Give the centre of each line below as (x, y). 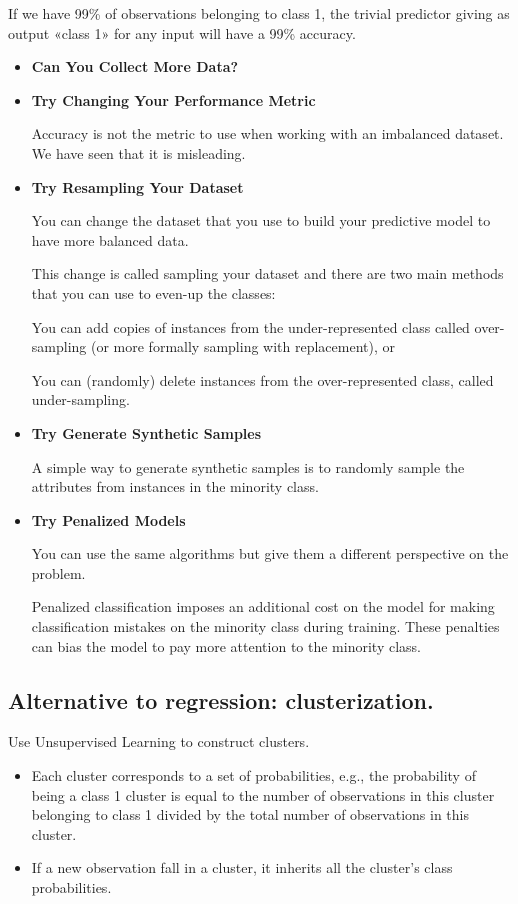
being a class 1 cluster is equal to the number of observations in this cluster (263, 794)
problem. (58, 572)
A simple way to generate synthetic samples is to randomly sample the (248, 466)
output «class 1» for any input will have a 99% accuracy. (182, 32)
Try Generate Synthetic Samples (146, 432)
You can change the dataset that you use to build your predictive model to (261, 220)
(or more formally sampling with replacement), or (242, 346)
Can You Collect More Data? (135, 66)
